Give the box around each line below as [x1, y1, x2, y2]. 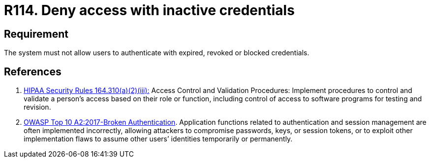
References [4, 65, 61, 78]
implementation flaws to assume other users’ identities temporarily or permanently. [24, 135, 293, 143]
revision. [24, 103, 51, 112]
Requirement [4, 27, 69, 40]
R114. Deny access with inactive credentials [4, 2, 295, 19]
